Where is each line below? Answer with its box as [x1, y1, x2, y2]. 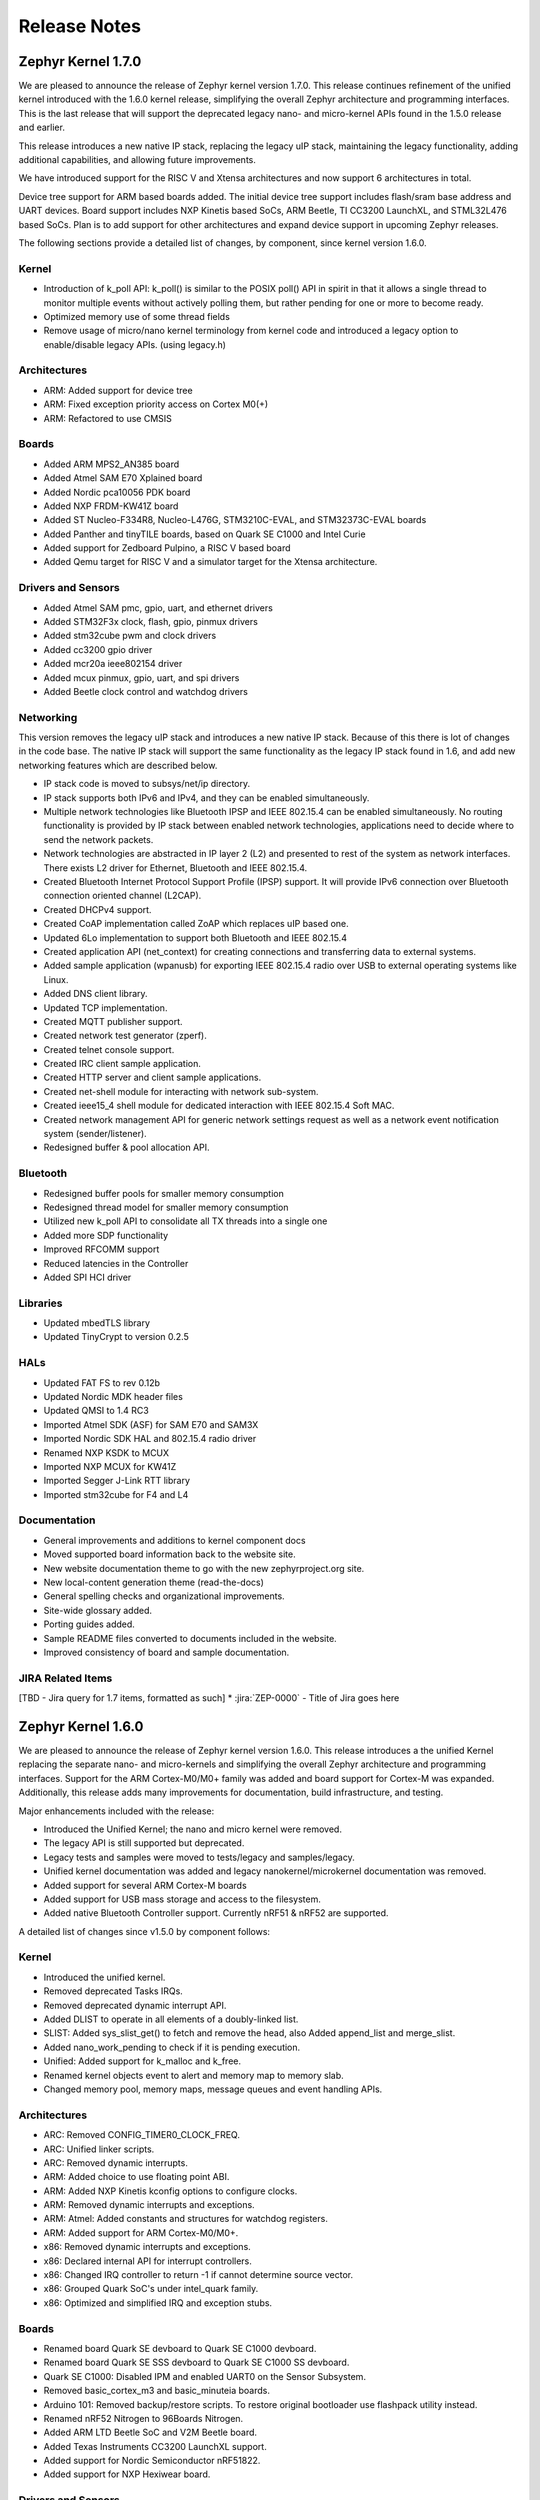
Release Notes [18, 15, 142, 37]
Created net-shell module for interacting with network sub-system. [43, 1085, 319, 1097]
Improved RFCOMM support [43, 1243, 160, 1255]
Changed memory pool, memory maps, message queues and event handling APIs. [43, 2083, 383, 2095]
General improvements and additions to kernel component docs [43, 1534, 306, 1546]
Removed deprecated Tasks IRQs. [43, 1985, 184, 1997]
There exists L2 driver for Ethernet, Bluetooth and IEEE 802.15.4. [43, 861, 308, 874]
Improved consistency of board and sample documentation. [43, 1646, 290, 1658]
